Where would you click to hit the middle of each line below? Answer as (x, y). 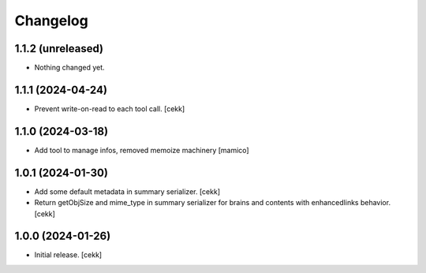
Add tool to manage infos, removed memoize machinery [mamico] (142, 150)
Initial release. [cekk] (68, 255)
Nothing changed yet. (70, 68)
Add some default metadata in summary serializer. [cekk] (127, 191)
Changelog (51, 21)
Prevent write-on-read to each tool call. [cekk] (110, 108)
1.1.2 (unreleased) (59, 49)
